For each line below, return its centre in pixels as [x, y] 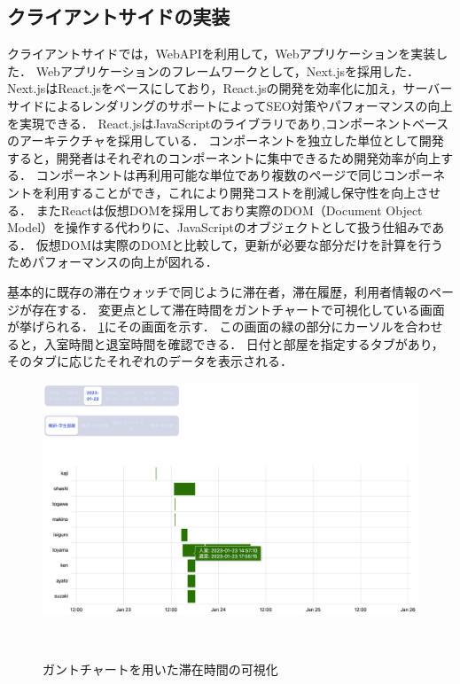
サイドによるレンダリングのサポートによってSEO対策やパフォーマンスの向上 [230, 105]
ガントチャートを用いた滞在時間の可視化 [160, 668]
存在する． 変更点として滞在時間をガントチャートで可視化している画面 [238, 309]
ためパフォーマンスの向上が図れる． [113, 262]
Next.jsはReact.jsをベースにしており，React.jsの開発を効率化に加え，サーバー [230, 88]
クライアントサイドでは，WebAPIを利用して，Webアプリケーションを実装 [222, 54]
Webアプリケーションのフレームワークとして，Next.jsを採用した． [228, 70]
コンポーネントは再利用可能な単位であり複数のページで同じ [210, 175]
